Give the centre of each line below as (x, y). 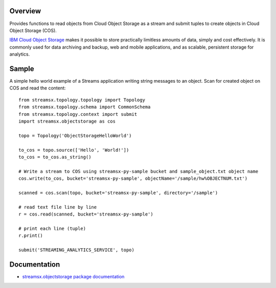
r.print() (31, 236)
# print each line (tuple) (52, 228)
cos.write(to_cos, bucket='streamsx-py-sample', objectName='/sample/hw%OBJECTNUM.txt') (133, 178)
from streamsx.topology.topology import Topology (82, 100)
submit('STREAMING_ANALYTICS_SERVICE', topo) (77, 250)
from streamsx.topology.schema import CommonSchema (85, 107)
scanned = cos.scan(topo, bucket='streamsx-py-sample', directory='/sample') (118, 193)
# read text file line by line (58, 207)
